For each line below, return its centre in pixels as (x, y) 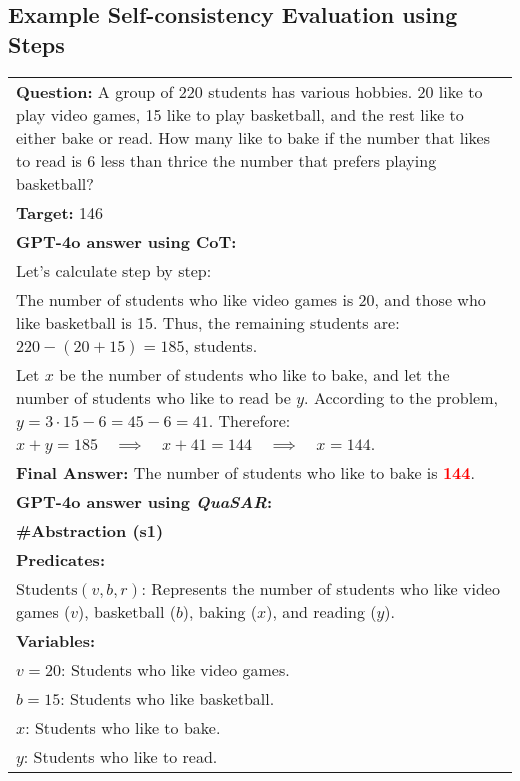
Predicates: (60, 559)
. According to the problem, (401, 397)
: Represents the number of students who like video (320, 588)
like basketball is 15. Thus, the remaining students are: (208, 322)
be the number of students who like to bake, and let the (254, 374)
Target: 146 (60, 212)
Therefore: (254, 420)
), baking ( (220, 611)
